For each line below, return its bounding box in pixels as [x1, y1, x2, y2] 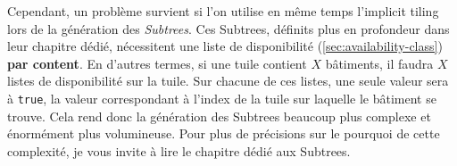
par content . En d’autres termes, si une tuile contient [7, 54, 307, 72]
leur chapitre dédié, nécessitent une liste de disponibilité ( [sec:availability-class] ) [7, 37, 443, 55]
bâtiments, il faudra [325, 54, 434, 72]
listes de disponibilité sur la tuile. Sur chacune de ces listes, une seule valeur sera [7, 71, 449, 90]
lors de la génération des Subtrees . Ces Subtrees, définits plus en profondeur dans [7, 19, 450, 37]
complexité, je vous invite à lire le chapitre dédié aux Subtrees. [7, 141, 351, 160]
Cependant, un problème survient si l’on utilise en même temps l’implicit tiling [7, 2, 439, 20]
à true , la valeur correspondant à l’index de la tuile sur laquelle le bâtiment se [7, 88, 436, 107]
